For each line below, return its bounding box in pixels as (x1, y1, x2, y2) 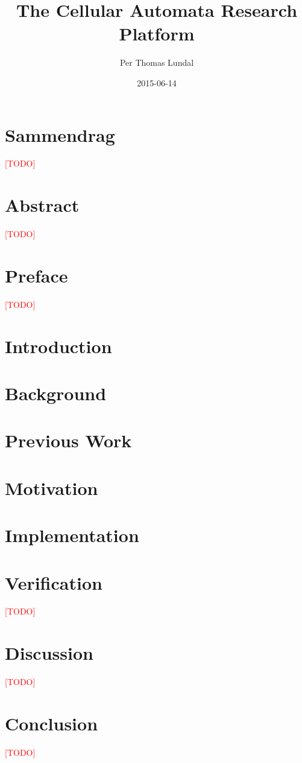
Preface (5, 263, 68, 287)
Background (5, 381, 107, 406)
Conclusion (5, 710, 98, 735)
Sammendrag (5, 122, 115, 147)
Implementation (5, 523, 139, 548)
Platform (119, 21, 195, 46)
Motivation (5, 475, 98, 500)
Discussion (5, 640, 93, 665)
